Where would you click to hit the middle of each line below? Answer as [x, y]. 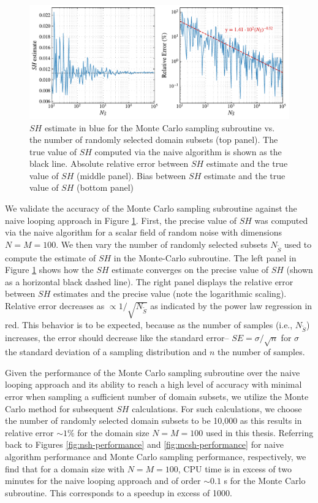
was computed [281, 220]
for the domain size [113, 432]
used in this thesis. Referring [259, 432]
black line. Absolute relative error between [109, 163]
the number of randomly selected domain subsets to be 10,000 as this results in [153, 420]
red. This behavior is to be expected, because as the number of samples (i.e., [149, 324]
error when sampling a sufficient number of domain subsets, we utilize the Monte [157, 397]
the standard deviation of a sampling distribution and [106, 352]
